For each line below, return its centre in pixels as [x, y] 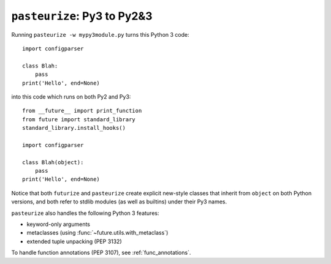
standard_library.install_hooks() [74, 128]
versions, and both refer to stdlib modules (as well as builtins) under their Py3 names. [119, 202]
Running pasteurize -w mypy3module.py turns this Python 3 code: [100, 34]
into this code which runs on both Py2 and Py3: [71, 96]
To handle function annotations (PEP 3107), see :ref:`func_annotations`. [101, 253]
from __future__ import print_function [82, 111]
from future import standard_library [79, 119]
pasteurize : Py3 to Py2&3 [82, 16]
